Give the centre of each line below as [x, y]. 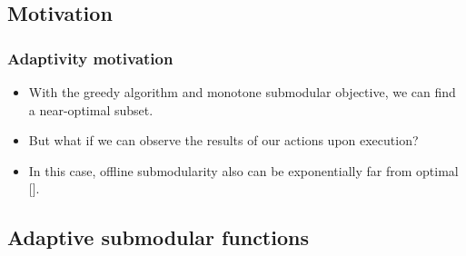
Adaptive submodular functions [158, 237]
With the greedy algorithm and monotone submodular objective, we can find [242, 92]
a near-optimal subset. [91, 109]
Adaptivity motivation [90, 58]
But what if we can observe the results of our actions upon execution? [223, 140]
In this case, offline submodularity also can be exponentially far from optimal [243, 170]
